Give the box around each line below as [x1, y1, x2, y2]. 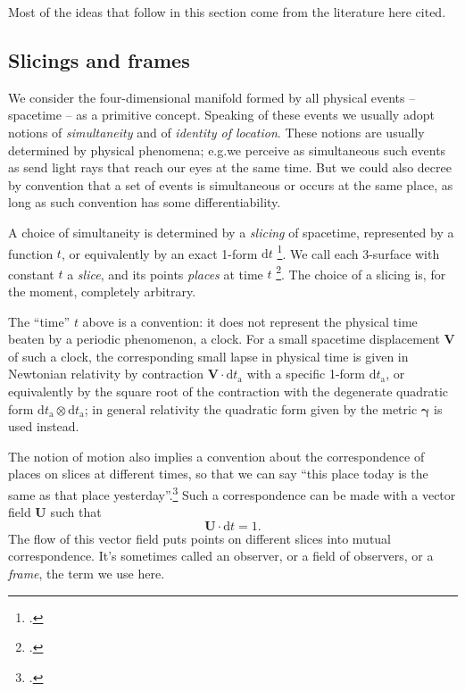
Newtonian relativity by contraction [8, 364, 204, 383]
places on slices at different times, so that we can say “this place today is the [8, 464, 428, 483]
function [8, 244, 54, 262]
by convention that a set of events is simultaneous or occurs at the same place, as [8, 175, 453, 194]
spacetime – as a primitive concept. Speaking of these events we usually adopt [8, 105, 435, 124]
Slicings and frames [8, 46, 190, 73]
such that [50, 503, 102, 521]
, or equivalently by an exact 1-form [61, 244, 258, 262]
